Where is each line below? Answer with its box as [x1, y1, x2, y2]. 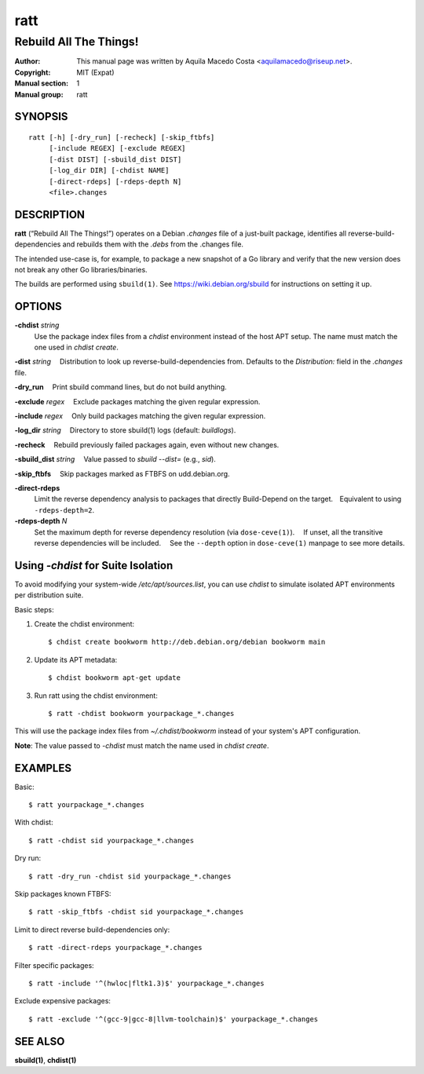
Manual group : [14, 89, 64, 99]
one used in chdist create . [34, 342, 119, 353]
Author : [14, 57, 41, 66]
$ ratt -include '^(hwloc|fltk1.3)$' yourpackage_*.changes [28, 978, 265, 988]
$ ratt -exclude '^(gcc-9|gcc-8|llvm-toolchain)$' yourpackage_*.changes [28, 1014, 319, 1024]
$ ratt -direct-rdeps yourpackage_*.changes [28, 943, 203, 952]
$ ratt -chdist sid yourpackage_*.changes [28, 836, 195, 845]
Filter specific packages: [14, 960, 94, 970]
